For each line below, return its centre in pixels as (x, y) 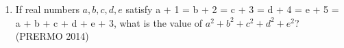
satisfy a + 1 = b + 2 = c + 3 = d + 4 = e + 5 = (232, 9)
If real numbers (47, 9)
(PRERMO (39, 36)
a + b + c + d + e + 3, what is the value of (109, 22)
